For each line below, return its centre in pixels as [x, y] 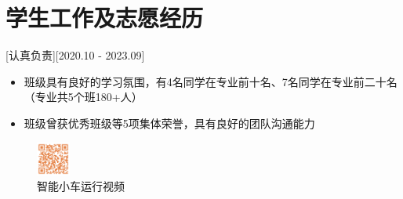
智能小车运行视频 [81, 186]
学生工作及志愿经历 [105, 18]
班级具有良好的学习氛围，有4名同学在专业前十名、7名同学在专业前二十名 [211, 81]
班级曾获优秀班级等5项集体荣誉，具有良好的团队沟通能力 [169, 123]
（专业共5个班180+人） [83, 97]
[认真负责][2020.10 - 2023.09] [75, 55]
